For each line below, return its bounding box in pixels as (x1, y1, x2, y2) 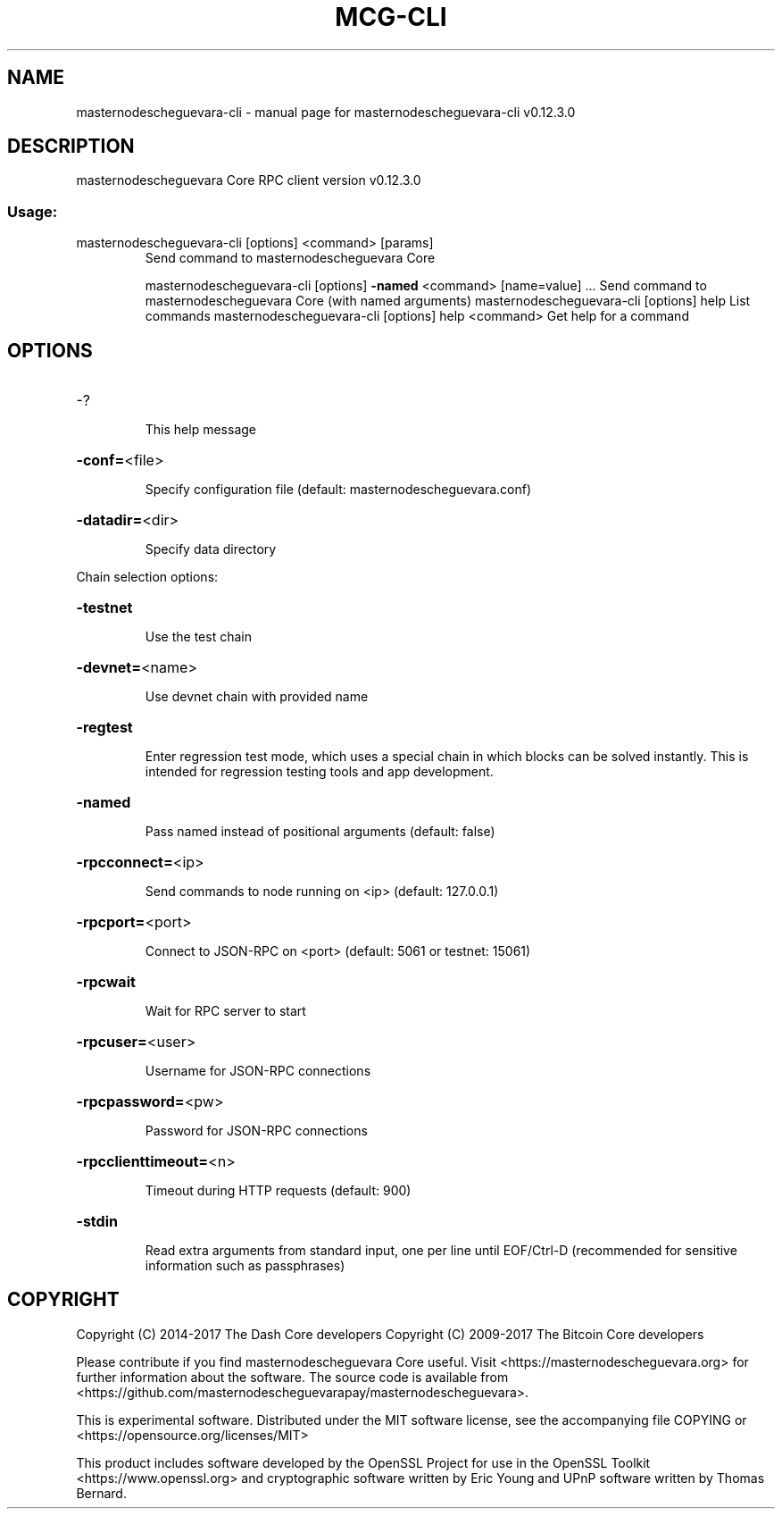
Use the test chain (145, 629, 252, 645)
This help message (145, 422, 256, 438)
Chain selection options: (76, 569, 219, 585)
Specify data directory (145, 541, 277, 557)
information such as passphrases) (145, 1258, 345, 1274)
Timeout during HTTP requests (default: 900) (145, 1183, 412, 1199)
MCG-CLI (335, 2, 447, 32)
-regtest (76, 718, 133, 737)
